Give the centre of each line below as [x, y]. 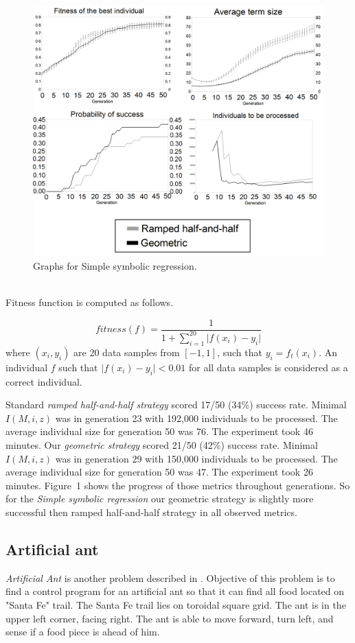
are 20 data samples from [127, 352]
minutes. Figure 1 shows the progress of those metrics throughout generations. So [178, 485]
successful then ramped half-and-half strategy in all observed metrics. [151, 512]
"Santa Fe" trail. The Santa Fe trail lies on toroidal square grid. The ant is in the [176, 604]
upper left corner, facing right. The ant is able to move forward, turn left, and [170, 618]
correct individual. [44, 381]
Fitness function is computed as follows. [90, 302]
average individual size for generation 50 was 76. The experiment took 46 [159, 431]
